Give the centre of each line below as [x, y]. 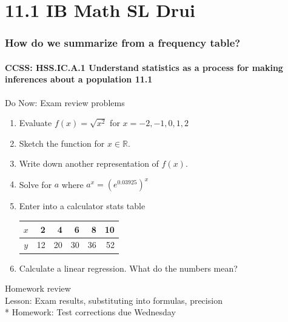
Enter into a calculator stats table [82, 206]
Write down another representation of [89, 163]
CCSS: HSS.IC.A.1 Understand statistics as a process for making [144, 67]
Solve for [35, 184]
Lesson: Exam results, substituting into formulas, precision [114, 300]
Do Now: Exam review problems [65, 102]
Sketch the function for [62, 143]
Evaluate [35, 123]
